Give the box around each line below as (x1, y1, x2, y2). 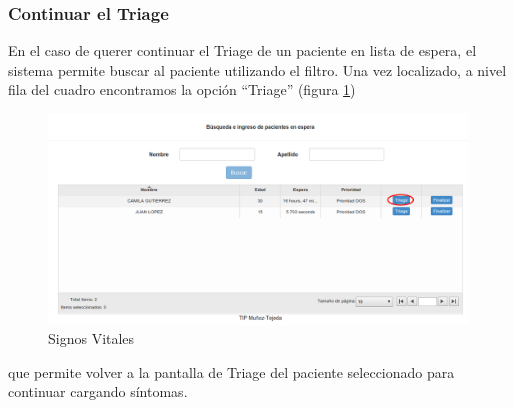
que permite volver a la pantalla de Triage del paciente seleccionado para (8, 361, 455, 382)
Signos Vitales (48, 328, 135, 349)
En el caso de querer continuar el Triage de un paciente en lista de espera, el (8, 40, 477, 61)
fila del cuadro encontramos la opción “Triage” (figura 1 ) (8, 79, 356, 100)
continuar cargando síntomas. (8, 381, 188, 402)
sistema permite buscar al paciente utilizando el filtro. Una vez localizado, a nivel (8, 59, 507, 80)
